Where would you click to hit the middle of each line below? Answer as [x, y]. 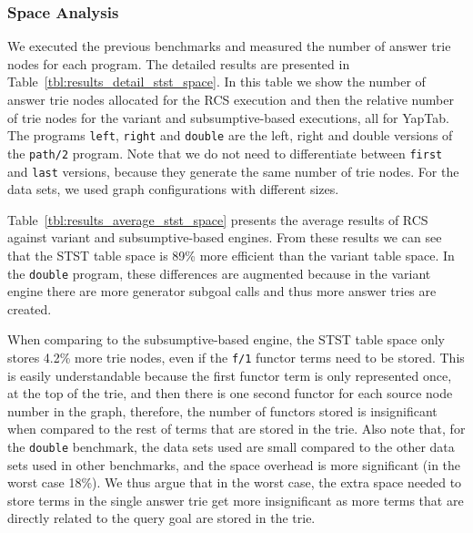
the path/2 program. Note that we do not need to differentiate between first [225, 153]
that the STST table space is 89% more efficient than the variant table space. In [231, 255]
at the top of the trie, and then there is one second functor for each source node [230, 393]
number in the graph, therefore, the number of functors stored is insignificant [222, 410]
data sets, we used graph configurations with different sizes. [173, 189]
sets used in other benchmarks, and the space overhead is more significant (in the [234, 464]
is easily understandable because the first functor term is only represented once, [230, 375]
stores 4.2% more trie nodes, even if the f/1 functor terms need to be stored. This [236, 357]
